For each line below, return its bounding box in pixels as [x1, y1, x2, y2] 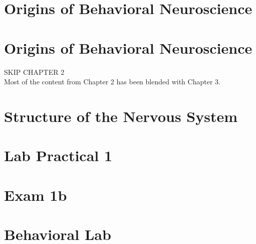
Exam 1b [4, 184, 67, 205]
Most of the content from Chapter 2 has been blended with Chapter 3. [4, 76, 220, 87]
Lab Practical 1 [4, 145, 113, 166]
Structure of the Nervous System [4, 105, 238, 126]
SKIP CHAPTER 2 [4, 66, 65, 77]
